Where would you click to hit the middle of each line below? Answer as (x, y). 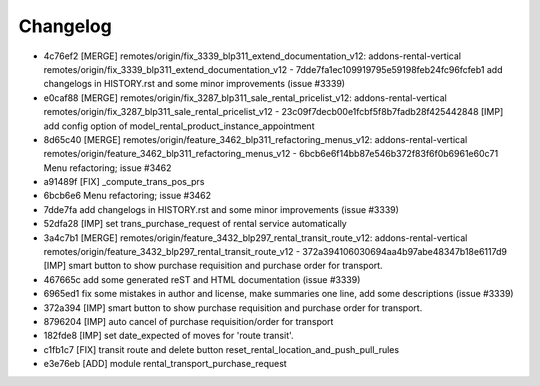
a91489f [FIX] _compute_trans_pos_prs (124, 182)
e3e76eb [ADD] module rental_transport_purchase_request (165, 364)
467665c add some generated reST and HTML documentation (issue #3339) (202, 279)
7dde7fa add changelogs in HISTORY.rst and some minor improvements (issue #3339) (221, 209)
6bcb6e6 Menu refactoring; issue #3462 (127, 196)
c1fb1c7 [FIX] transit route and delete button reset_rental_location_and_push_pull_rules (221, 349)
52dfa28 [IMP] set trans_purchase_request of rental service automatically (195, 224)
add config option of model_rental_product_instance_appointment (179, 126)
